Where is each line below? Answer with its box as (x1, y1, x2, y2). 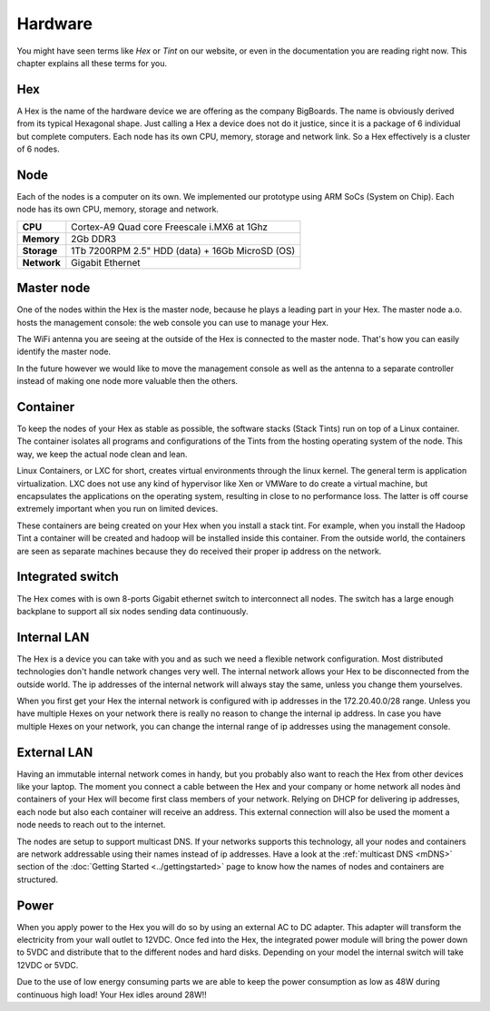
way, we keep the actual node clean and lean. (16, 448, 188, 459)
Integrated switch (16, 569, 120, 584)
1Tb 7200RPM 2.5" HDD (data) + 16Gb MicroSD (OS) (71, 244, 296, 257)
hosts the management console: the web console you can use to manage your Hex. (16, 317, 329, 328)
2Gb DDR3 (71, 232, 117, 245)
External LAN (16, 744, 93, 760)
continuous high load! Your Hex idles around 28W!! (16, 989, 208, 1000)
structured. (16, 874, 59, 885)
